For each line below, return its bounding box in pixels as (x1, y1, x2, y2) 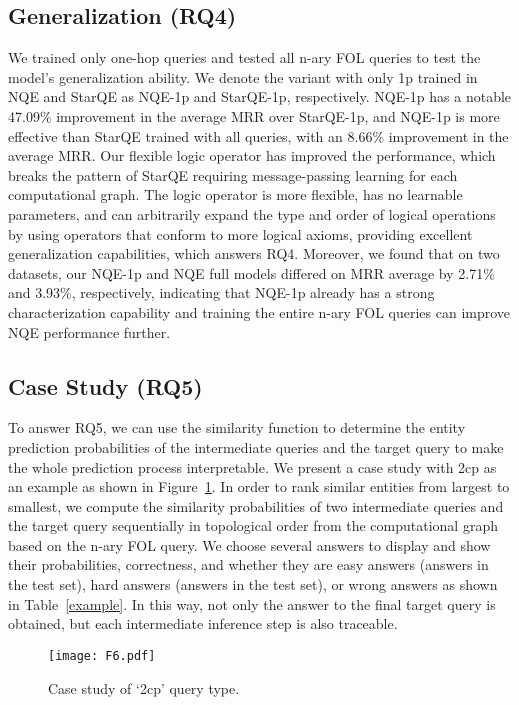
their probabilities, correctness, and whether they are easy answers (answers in (8, 554, 489, 575)
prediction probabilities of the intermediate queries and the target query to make (8, 436, 504, 457)
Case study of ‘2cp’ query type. (48, 677, 240, 698)
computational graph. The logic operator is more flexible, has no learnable (8, 184, 463, 205)
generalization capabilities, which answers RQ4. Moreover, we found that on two (8, 243, 500, 264)
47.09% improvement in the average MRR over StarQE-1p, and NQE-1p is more (8, 105, 500, 126)
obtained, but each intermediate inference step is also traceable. (8, 613, 398, 634)
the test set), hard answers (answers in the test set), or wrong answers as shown (8, 574, 498, 595)
